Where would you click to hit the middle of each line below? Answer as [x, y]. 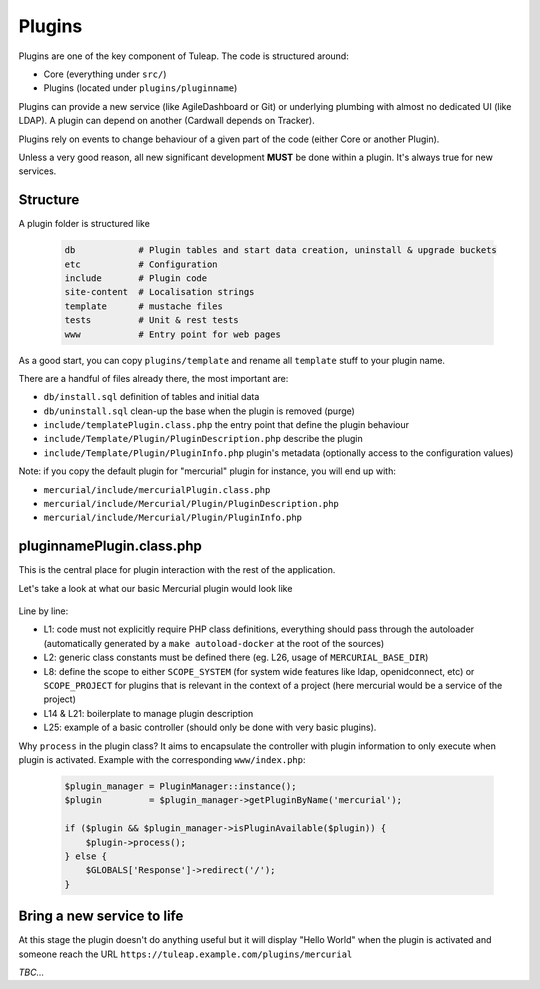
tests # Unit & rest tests [151, 320]
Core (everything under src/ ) [105, 74]
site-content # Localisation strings [159, 292]
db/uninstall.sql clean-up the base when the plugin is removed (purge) [199, 411]
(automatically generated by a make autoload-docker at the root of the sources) [214, 643]
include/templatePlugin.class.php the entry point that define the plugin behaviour [226, 425]
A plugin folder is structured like [84, 224]
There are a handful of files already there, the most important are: [153, 378]
